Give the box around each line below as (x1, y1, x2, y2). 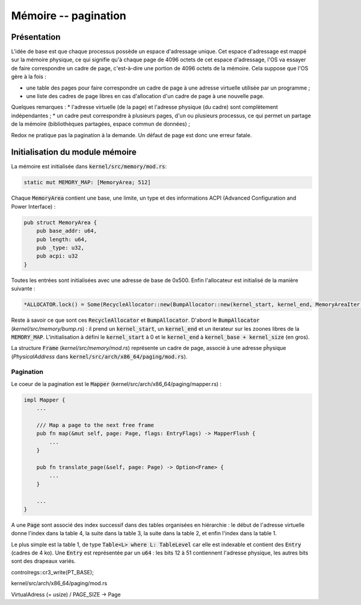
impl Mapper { (23, 396, 66, 403)
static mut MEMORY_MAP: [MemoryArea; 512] (23, 179, 151, 186)
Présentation (11, 32, 61, 42)
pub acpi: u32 (36, 253, 78, 260)
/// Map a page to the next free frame (36, 422, 155, 428)
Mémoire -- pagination (11, 9, 126, 22)
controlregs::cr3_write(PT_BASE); (11, 568, 94, 576)
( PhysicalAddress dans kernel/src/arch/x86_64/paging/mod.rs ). (11, 352, 188, 360)
